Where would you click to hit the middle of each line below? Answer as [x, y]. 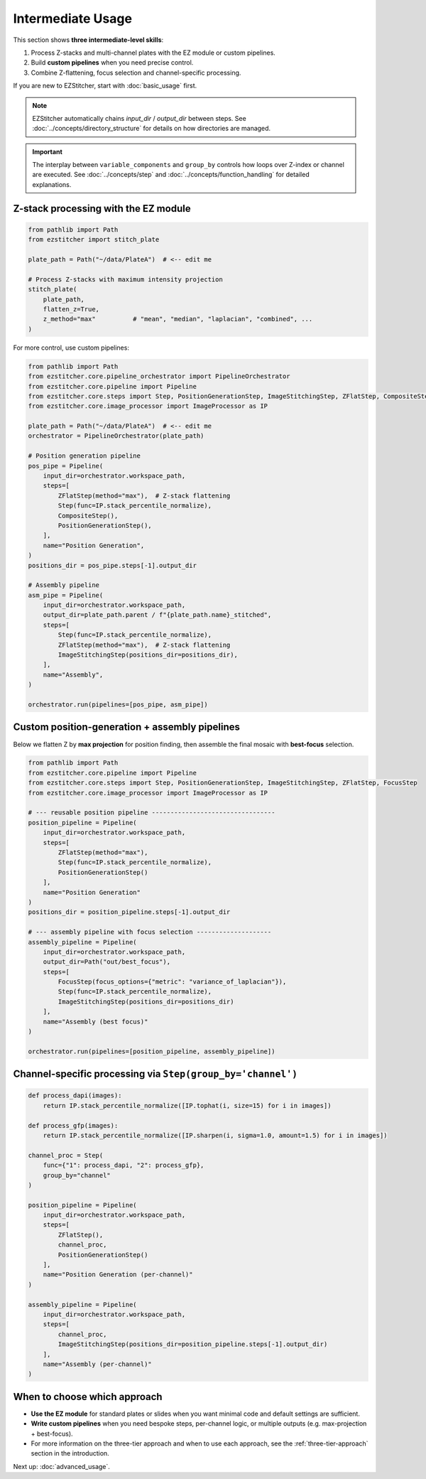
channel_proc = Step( [66, 1155]
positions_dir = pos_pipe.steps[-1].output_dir [112, 565]
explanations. [52, 184]
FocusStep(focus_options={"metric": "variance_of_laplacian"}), [172, 982]
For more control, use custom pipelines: [71, 348]
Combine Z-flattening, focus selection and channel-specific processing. [136, 72]
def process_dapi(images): [75, 1096]
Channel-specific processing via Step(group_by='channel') [155, 1074]
